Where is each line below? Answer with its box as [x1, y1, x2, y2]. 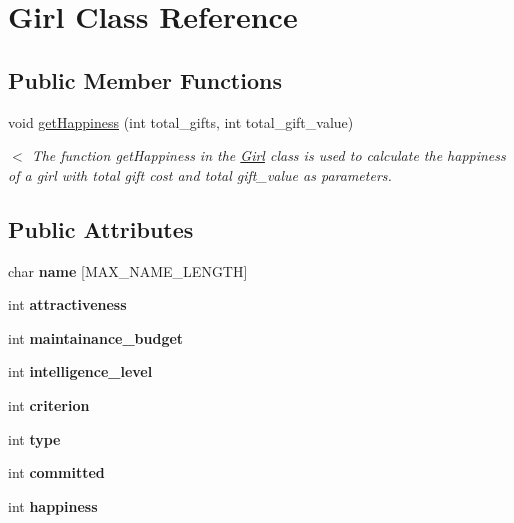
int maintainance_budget [8, 327, 184, 348]
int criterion [8, 394, 90, 415]
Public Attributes [8, 213, 194, 244]
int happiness [8, 495, 98, 516]
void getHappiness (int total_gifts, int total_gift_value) [8, 111, 354, 132]
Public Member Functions [8, 64, 282, 95]
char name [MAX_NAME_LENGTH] [8, 260, 248, 281]
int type [8, 428, 61, 449]
